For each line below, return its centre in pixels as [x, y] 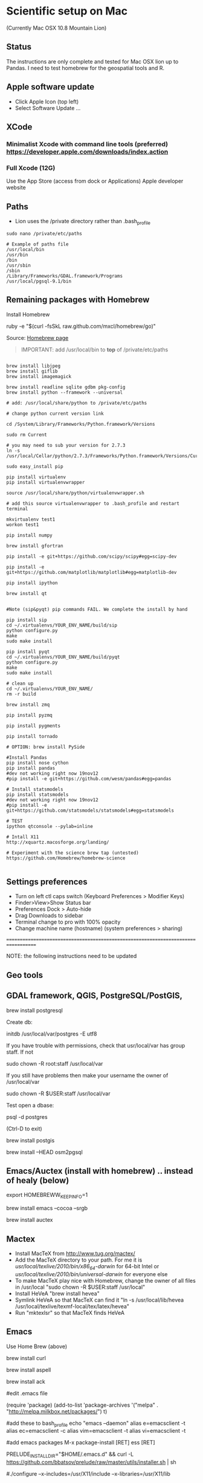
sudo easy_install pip [35, 466]
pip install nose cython [37, 763]
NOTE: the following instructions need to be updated [72, 956]
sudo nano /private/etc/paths [44, 233]
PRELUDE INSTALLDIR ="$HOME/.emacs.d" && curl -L [70, 1455]
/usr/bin [17, 255]
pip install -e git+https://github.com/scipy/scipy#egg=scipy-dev [92, 556]
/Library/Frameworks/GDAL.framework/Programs [64, 276]
